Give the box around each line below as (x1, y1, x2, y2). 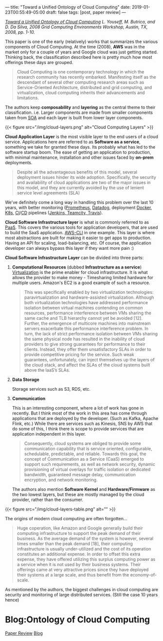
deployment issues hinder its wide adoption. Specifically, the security (17, 175, 157, 180)
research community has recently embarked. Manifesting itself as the (17, 74, 157, 80)
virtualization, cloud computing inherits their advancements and (17, 90, 145, 95)
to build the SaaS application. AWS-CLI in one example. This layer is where (5, 230, 155, 235)
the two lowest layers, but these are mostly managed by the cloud (12, 491, 145, 497)
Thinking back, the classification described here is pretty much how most (5, 54, 152, 60)
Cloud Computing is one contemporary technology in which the (17, 69, 145, 75)
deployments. (5, 160, 33, 165)
